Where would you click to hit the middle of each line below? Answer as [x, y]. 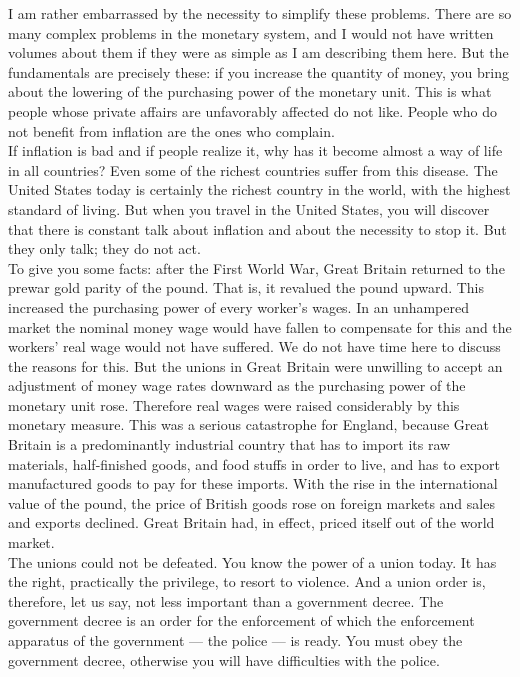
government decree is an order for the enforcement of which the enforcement [241, 620]
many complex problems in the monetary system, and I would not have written [251, 32]
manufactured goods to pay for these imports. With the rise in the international [253, 483]
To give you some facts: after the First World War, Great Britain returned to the [256, 267]
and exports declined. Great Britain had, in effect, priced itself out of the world [251, 522]
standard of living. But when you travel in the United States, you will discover [249, 208]
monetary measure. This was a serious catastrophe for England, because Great [248, 424]
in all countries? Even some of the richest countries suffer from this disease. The [253, 169]
